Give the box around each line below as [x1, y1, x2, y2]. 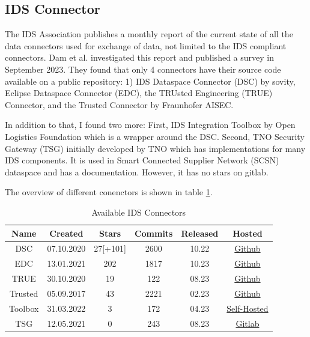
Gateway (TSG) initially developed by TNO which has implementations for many [5, 142, 306, 154]
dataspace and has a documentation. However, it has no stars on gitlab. [5, 165, 269, 178]
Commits [134, 226, 173, 239]
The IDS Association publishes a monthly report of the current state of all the [5, 28, 293, 40]
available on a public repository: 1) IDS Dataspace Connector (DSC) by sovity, [5, 74, 296, 87]
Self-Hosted [226, 302, 269, 314]
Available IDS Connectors [91, 205, 186, 218]
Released [181, 226, 219, 239]
